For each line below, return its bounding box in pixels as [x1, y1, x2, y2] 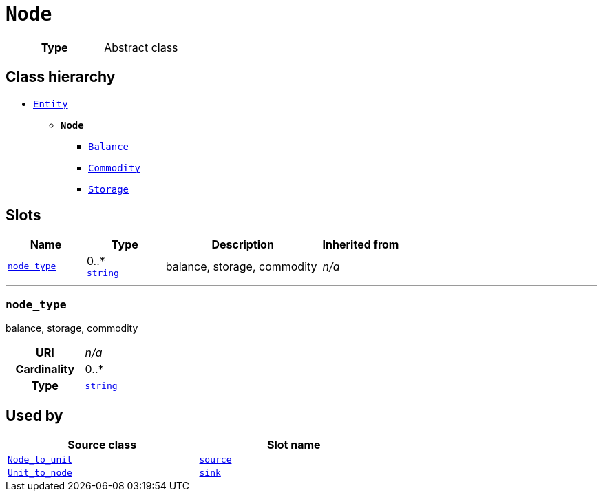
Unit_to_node [8, 467, 72, 478]
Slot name [266, 438, 321, 452]
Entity [33, 98, 68, 109]
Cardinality [15, 362, 75, 377]
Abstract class [104, 40, 178, 54]
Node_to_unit [8, 454, 72, 465]
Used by [6, 406, 63, 424]
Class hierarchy [6, 68, 116, 86]
